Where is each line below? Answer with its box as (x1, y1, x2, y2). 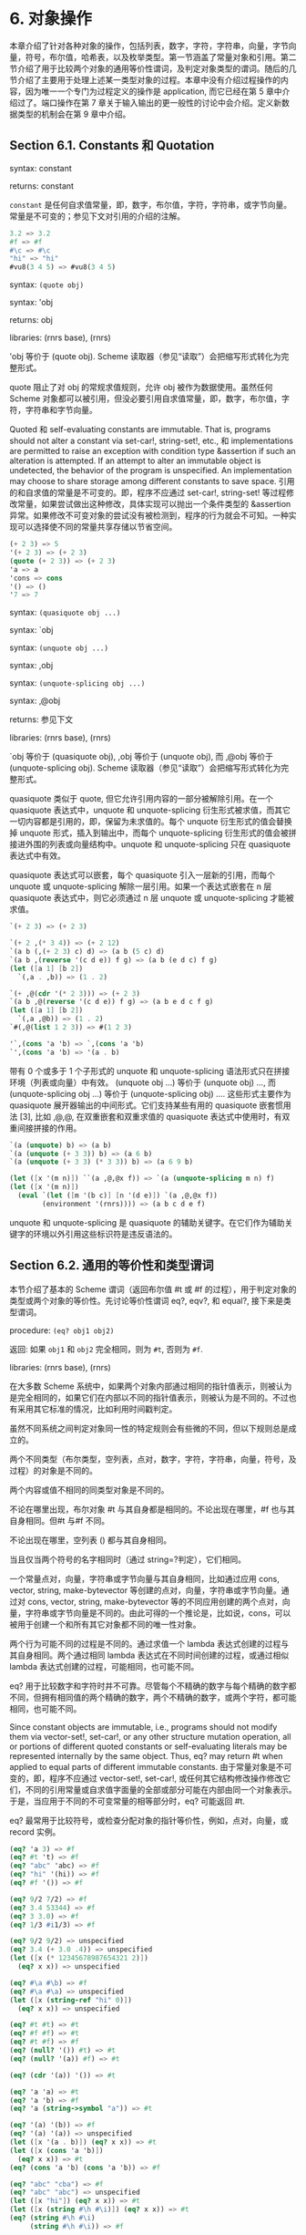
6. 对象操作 (9, 8, 93, 29)
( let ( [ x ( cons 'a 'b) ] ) (9, 2146, 104, 2155)
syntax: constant (9, 162, 73, 173)
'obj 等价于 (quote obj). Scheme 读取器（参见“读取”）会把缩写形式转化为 (9, 351, 281, 362)
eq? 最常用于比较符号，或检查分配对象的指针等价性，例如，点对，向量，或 (9, 1815, 289, 1826)
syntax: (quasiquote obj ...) (9, 607, 121, 618)
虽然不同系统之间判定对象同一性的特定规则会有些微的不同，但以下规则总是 (9, 1423, 289, 1433)
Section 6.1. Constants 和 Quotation (9, 138, 215, 153)
